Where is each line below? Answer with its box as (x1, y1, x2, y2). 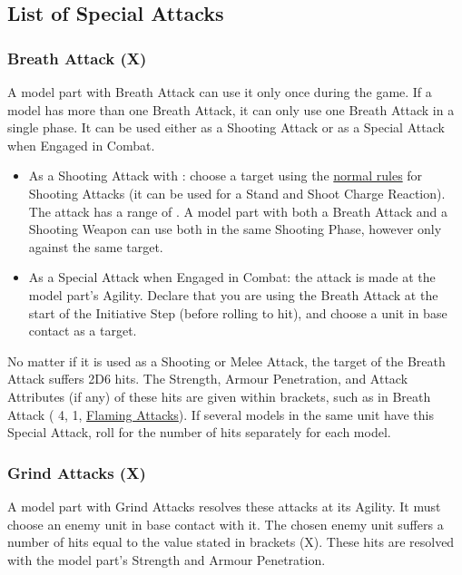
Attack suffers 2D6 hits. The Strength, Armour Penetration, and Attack (7, 369, 408, 388)
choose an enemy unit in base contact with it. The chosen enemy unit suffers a (7, 514, 444, 533)
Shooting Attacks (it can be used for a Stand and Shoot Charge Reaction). (28, 183, 446, 202)
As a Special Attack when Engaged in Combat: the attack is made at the (28, 268, 436, 287)
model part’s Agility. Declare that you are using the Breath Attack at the (28, 285, 438, 304)
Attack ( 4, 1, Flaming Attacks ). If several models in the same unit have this (7, 404, 434, 424)
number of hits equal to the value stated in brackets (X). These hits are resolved (7, 532, 455, 551)
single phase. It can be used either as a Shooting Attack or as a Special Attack (7, 118, 445, 137)
